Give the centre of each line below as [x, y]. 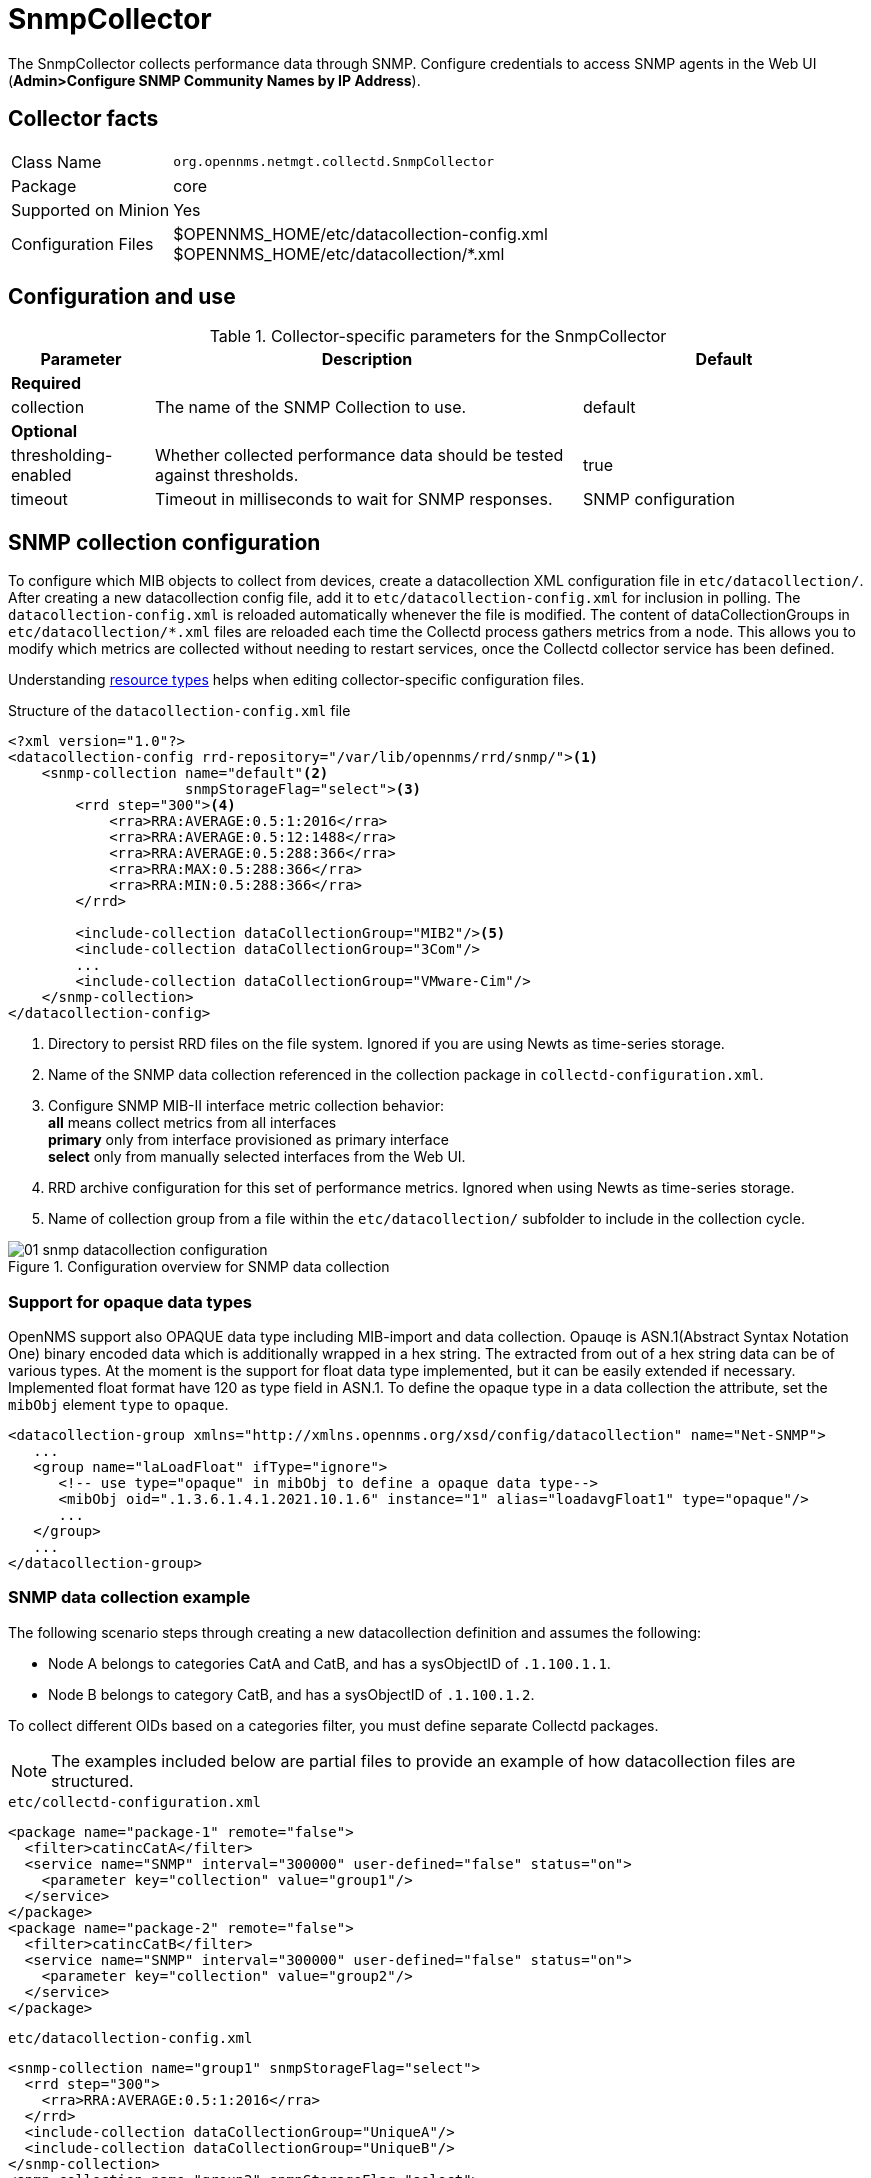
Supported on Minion [90, 209]
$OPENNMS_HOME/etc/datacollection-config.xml [360, 233]
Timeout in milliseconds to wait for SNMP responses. [353, 499]
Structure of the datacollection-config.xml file [179, 711]
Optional [44, 431]
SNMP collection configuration [164, 542]
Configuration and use [122, 297]
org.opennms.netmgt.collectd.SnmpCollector [334, 162]
